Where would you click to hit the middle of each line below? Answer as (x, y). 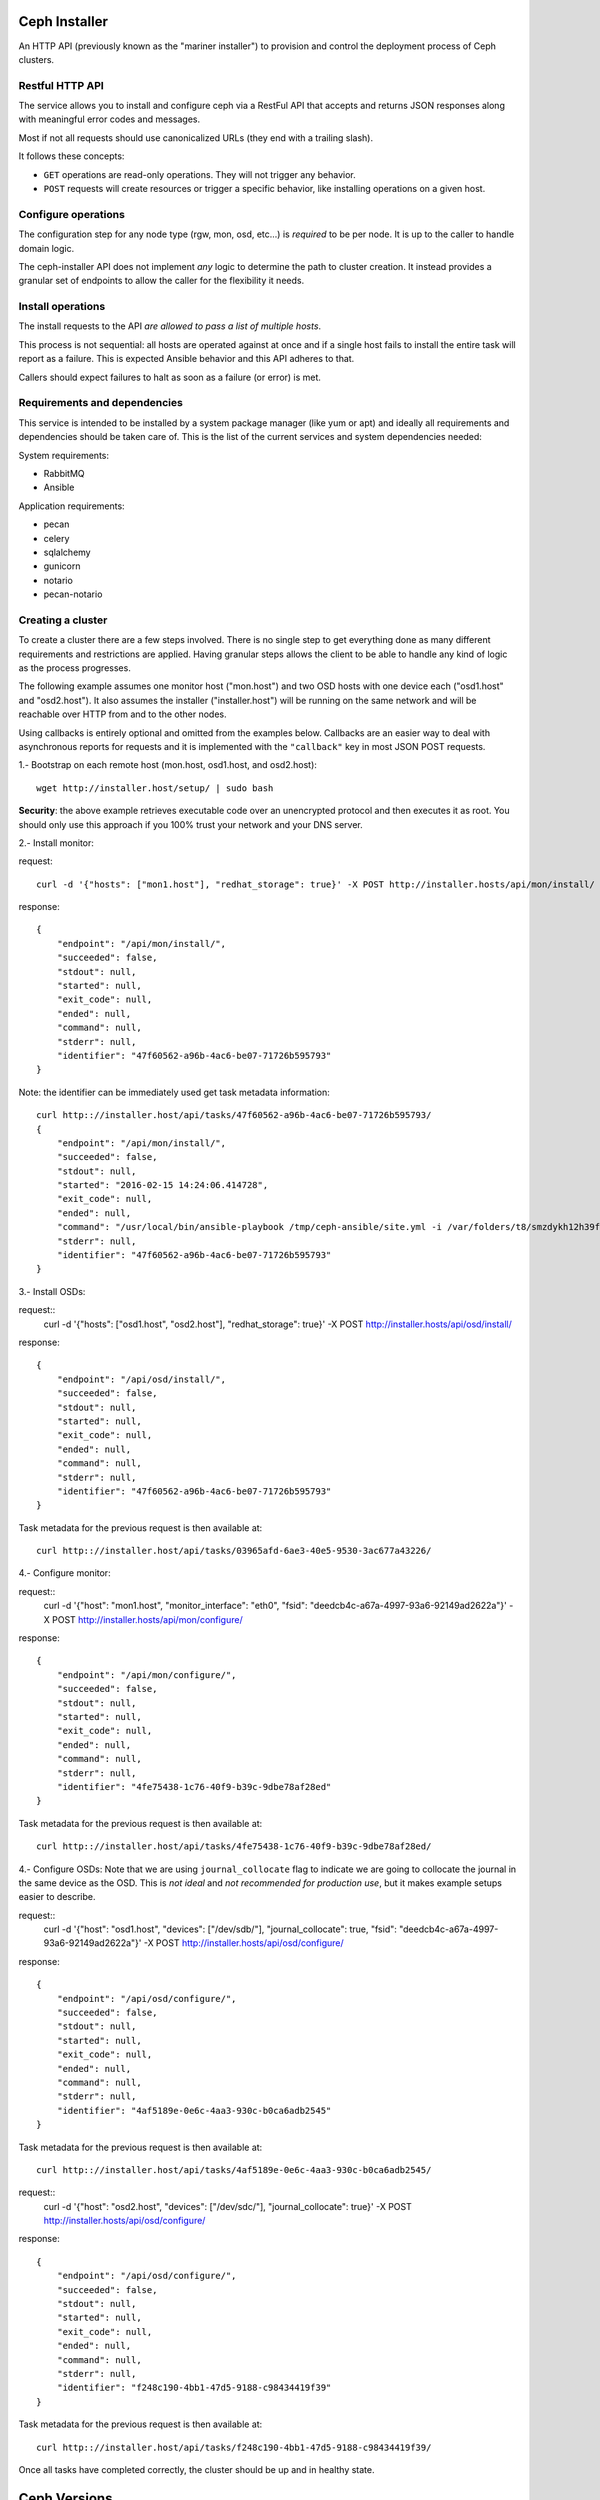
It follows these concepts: (71, 156)
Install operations (62, 307)
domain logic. (46, 248)
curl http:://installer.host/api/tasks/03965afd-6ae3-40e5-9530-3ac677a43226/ (234, 1551)
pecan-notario (73, 594)
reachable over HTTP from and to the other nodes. (122, 714)
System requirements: (64, 455)
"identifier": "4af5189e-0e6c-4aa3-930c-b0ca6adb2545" (194, 2110)
